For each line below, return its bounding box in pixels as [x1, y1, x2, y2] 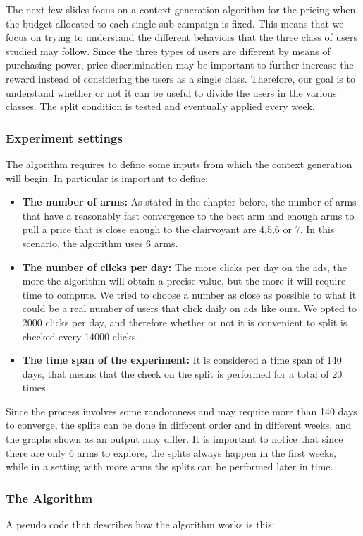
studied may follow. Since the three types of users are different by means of [6, 43, 331, 58]
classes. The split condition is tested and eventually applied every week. [6, 99, 315, 114]
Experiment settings [6, 129, 123, 146]
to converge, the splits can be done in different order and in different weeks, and [6, 417, 352, 432]
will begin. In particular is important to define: [6, 170, 209, 185]
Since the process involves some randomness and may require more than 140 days [6, 403, 357, 418]
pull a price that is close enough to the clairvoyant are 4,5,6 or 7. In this [22, 222, 335, 237]
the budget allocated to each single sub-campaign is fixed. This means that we [6, 16, 344, 30]
